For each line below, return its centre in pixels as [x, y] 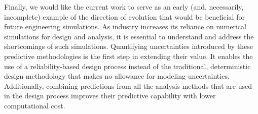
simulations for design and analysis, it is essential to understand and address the [129, 36]
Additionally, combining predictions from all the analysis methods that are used [128, 85]
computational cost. [35, 105]
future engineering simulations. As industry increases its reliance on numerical [125, 26]
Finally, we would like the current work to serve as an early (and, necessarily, [124, 7]
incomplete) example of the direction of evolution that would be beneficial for [124, 16]
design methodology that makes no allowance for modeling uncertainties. [117, 76]
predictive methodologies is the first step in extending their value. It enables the [128, 56]
